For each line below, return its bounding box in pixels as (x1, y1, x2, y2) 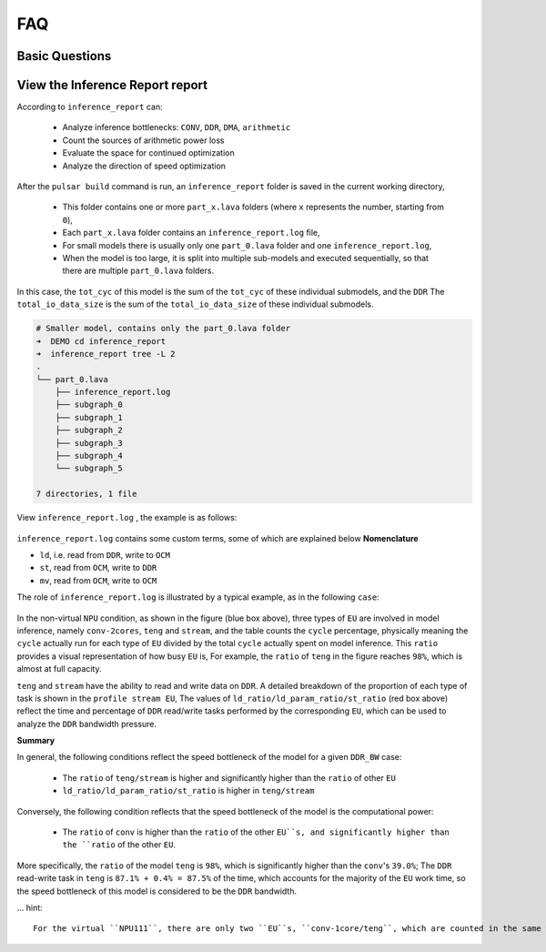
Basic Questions (16, 48, 112, 64)
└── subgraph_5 (55, 463, 123, 473)
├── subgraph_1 (55, 412, 123, 422)
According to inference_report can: (16, 101, 163, 113)
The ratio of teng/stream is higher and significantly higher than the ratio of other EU (62, 772, 396, 783)
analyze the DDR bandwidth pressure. (16, 718, 157, 729)
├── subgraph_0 (55, 400, 123, 410)
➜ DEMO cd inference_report (35, 336, 167, 346)
